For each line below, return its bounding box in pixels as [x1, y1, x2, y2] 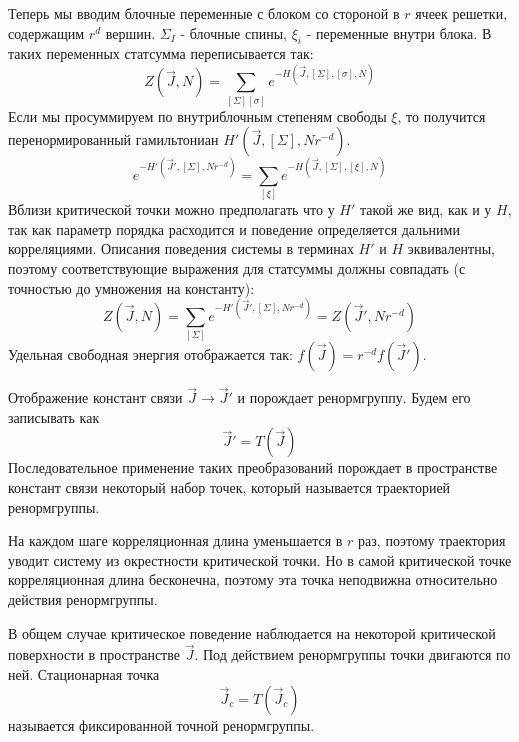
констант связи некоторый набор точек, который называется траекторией [8, 477, 451, 498]
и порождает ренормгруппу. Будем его [237, 387, 471, 408]
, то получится [397, 105, 486, 126]
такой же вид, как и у [360, 199, 492, 220]
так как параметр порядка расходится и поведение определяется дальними [8, 218, 460, 239]
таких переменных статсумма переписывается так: [8, 43, 314, 64]
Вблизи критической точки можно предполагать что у [8, 199, 335, 220]
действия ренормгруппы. [8, 589, 158, 609]
